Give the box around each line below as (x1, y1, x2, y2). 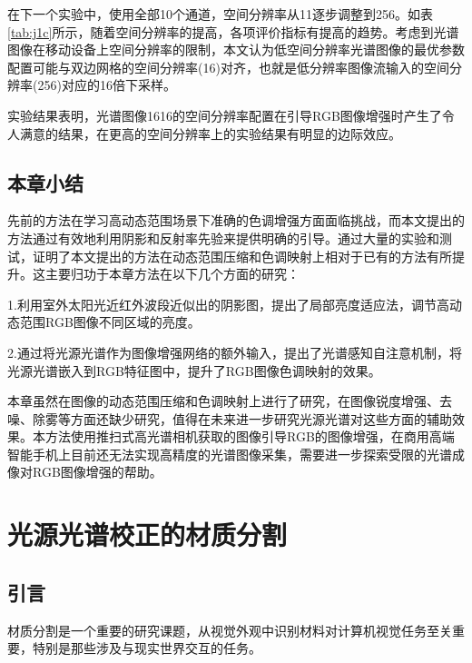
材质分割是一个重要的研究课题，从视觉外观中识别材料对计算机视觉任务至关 (7, 620, 452, 639)
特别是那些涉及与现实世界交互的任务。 (32, 638, 261, 658)
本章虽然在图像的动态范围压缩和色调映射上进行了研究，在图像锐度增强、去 (7, 391, 452, 411)
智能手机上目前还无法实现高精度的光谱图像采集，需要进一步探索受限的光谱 (7, 444, 452, 463)
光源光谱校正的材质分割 (7, 516, 288, 553)
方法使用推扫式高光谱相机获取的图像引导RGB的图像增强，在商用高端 (44, 427, 455, 446)
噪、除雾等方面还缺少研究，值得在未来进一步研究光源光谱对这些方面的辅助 (7, 409, 452, 428)
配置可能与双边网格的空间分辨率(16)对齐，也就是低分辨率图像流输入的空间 (7, 57, 449, 76)
